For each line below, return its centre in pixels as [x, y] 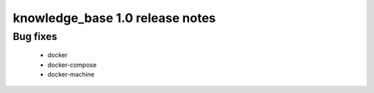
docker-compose [72, 65]
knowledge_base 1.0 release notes [114, 18]
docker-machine [71, 74]
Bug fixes [35, 37]
